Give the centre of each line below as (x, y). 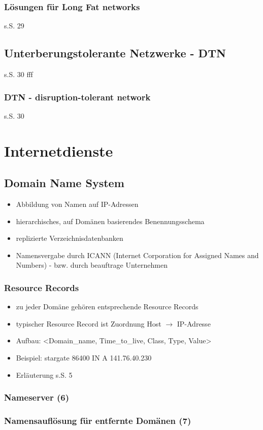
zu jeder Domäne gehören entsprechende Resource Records (107, 307)
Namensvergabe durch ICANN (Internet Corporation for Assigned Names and (137, 255)
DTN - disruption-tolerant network (77, 97)
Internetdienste (59, 150)
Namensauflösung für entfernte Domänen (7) (98, 420)
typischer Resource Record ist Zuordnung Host (89, 323)
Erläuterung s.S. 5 (44, 374)
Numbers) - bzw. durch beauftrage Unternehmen (92, 265)
